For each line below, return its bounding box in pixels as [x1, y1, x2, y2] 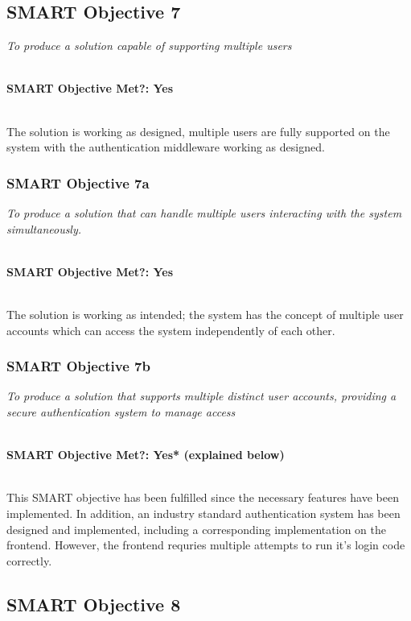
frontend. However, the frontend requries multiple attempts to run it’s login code [6, 536, 405, 553]
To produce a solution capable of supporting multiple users [6, 37, 292, 54]
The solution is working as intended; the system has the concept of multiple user [6, 305, 404, 322]
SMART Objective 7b [6, 356, 150, 376]
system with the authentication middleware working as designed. [6, 139, 325, 155]
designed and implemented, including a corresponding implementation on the [6, 520, 386, 537]
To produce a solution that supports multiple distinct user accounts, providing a [6, 387, 397, 404]
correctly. [6, 552, 52, 569]
